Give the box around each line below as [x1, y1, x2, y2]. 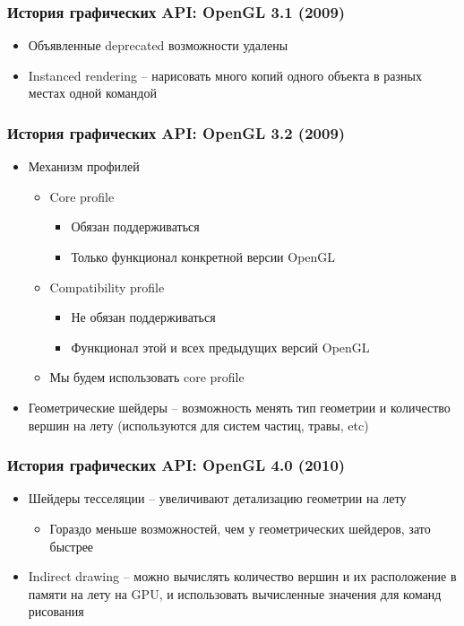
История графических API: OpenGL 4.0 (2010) [7, 454, 346, 476]
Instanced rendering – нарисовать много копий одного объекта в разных [28, 65, 422, 84]
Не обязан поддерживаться [71, 308, 216, 326]
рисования [28, 602, 84, 621]
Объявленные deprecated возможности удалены [28, 36, 288, 55]
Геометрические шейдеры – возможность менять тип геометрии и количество [28, 397, 451, 416]
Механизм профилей [28, 157, 140, 176]
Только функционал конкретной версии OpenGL [71, 248, 336, 265]
